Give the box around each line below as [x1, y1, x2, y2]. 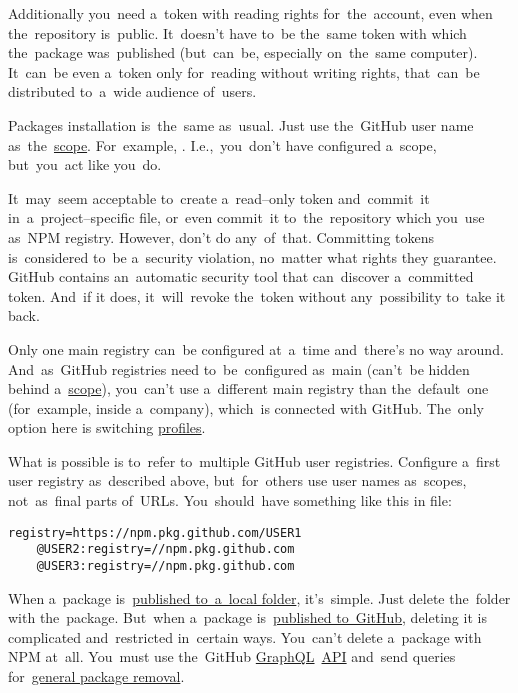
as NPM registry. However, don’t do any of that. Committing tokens [8, 226, 435, 247]
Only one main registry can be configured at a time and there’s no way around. [8, 338, 504, 359]
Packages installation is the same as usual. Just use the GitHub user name [8, 114, 474, 135]
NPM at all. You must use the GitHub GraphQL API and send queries [8, 646, 456, 667]
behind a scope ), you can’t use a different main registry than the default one [8, 378, 489, 399]
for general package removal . [8, 666, 185, 686]
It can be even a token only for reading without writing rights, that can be [8, 61, 480, 82]
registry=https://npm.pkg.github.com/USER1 [8, 525, 302, 540]
